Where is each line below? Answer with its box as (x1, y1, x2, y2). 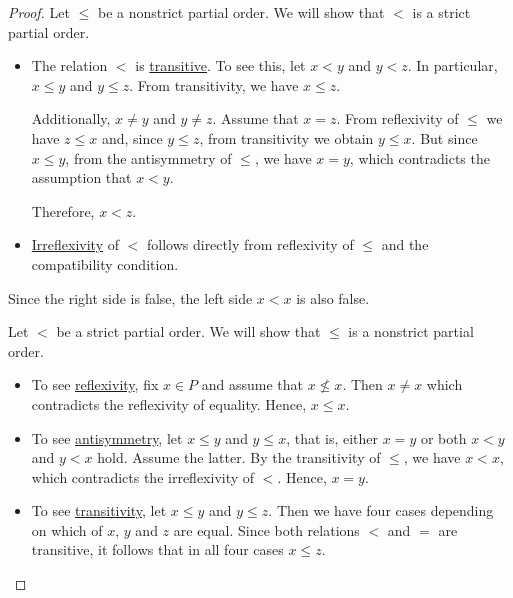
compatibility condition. (31, 253, 179, 274)
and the (381, 234, 429, 255)
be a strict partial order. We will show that (56, 321, 321, 342)
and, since (101, 127, 163, 148)
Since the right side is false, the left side (8, 287, 253, 308)
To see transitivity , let (31, 500, 167, 521)
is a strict (412, 2, 471, 22)
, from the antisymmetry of (65, 147, 232, 168)
